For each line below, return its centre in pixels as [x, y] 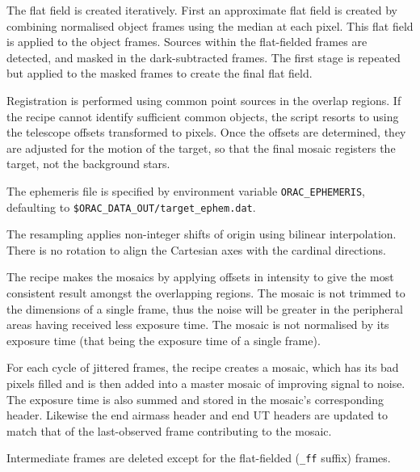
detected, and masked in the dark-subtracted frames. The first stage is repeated [204, 57]
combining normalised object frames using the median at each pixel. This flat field [210, 25]
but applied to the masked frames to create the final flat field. [160, 73]
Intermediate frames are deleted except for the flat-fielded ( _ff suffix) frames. [199, 458]
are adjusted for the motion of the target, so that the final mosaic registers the [201, 147]
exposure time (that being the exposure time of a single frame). [164, 340]
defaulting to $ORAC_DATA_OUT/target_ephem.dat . [131, 206]
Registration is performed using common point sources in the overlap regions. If [204, 100]
